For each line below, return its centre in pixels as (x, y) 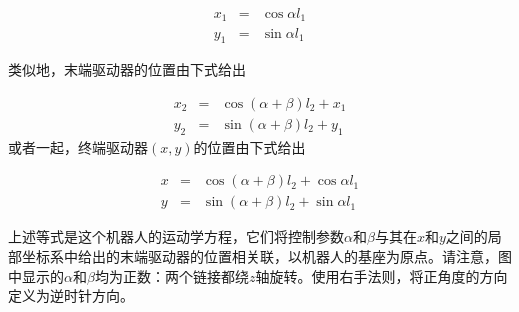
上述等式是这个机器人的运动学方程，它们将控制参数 (176, 236)
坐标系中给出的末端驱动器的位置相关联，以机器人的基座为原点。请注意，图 (266, 256)
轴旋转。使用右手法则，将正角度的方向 (381, 275)
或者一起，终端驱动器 (78, 146)
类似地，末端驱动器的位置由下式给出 (127, 69)
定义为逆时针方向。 (71, 295)
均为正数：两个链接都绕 (171, 275)
